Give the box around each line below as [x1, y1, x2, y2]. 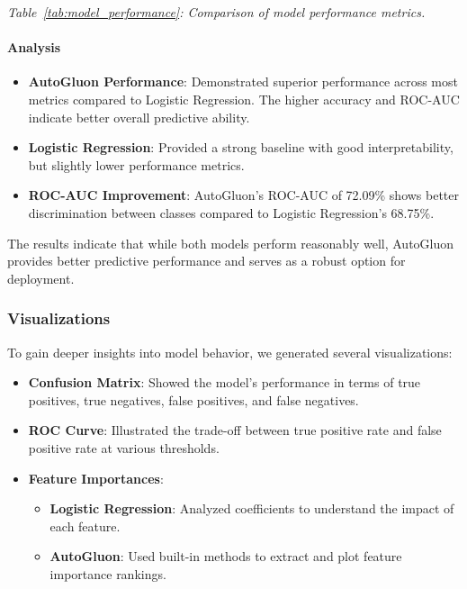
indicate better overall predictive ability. [28, 107, 250, 126]
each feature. [49, 516, 121, 535]
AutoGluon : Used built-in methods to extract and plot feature [49, 547, 402, 566]
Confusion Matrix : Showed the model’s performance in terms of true [28, 373, 421, 392]
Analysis [7, 38, 61, 57]
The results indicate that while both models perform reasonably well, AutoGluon [7, 233, 454, 252]
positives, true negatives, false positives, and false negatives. [28, 390, 359, 409]
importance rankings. [49, 564, 166, 583]
